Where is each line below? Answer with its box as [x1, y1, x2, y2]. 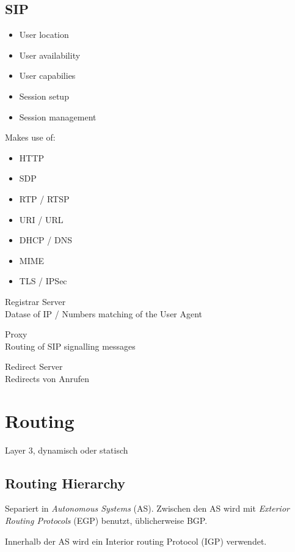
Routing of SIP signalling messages [5, 339, 136, 352]
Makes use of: [5, 131, 56, 144]
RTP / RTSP [19, 192, 70, 205]
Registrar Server [5, 295, 66, 307]
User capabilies [19, 69, 76, 82]
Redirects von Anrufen [5, 372, 90, 385]
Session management [19, 110, 97, 123]
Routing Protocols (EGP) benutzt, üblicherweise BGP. [5, 514, 208, 526]
